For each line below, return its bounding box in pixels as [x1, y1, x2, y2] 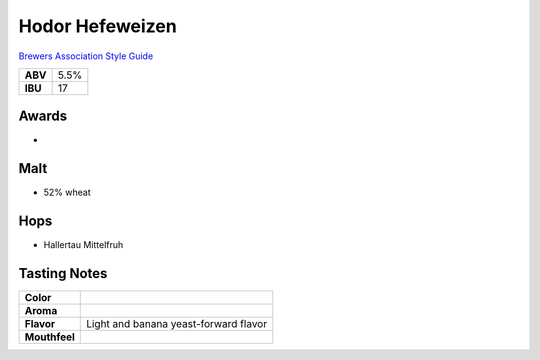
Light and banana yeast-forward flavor [86, 317, 268, 331]
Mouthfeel [24, 330, 75, 344]
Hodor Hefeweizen [18, 15, 177, 37]
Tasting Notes [18, 265, 108, 282]
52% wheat [43, 186, 92, 199]
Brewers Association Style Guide [18, 50, 154, 62]
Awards [18, 108, 68, 125]
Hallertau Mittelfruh [43, 239, 124, 251]
